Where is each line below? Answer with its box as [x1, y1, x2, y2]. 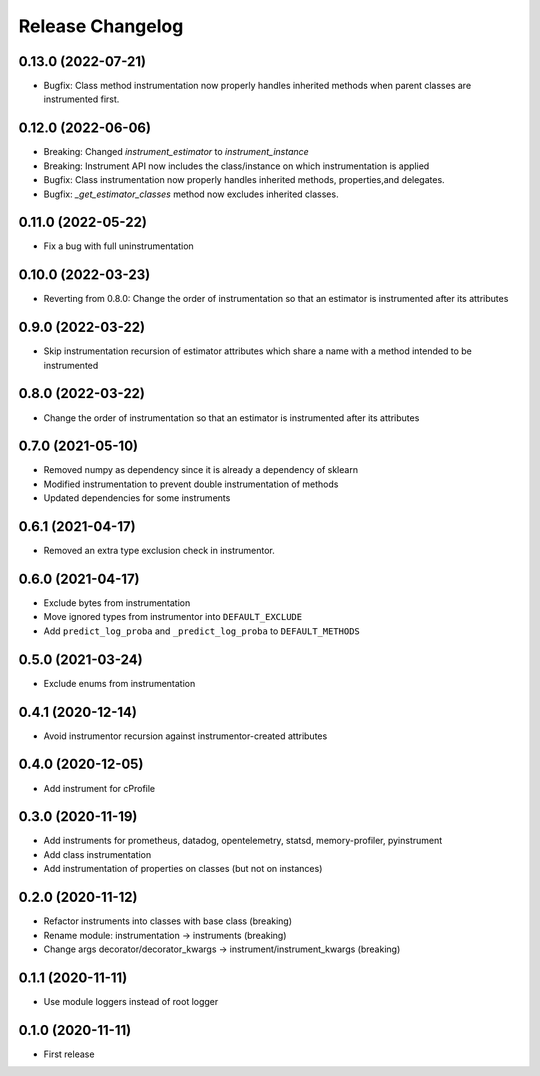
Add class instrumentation [43, 848, 152, 860]
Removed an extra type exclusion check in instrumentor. [43, 545, 275, 557]
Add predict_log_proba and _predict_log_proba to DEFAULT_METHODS [43, 625, 360, 637]
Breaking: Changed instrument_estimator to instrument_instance [43, 146, 309, 158]
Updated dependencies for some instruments [43, 492, 231, 504]
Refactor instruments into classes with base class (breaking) [43, 915, 293, 927]
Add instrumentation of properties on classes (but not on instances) [43, 863, 323, 875]
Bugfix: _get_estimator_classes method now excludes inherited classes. [43, 188, 339, 200]
